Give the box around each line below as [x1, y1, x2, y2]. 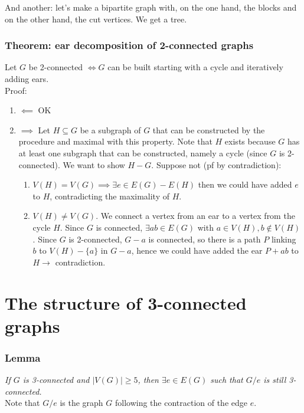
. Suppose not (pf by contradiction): [151, 158, 282, 171]
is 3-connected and [22, 373, 90, 386]
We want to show [63, 158, 125, 171]
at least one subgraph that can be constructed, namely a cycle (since [18, 146, 267, 159]
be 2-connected [28, 61, 83, 73]
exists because [224, 135, 276, 147]
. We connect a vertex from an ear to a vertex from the [96, 209, 295, 222]
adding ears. [5, 73, 49, 84]
